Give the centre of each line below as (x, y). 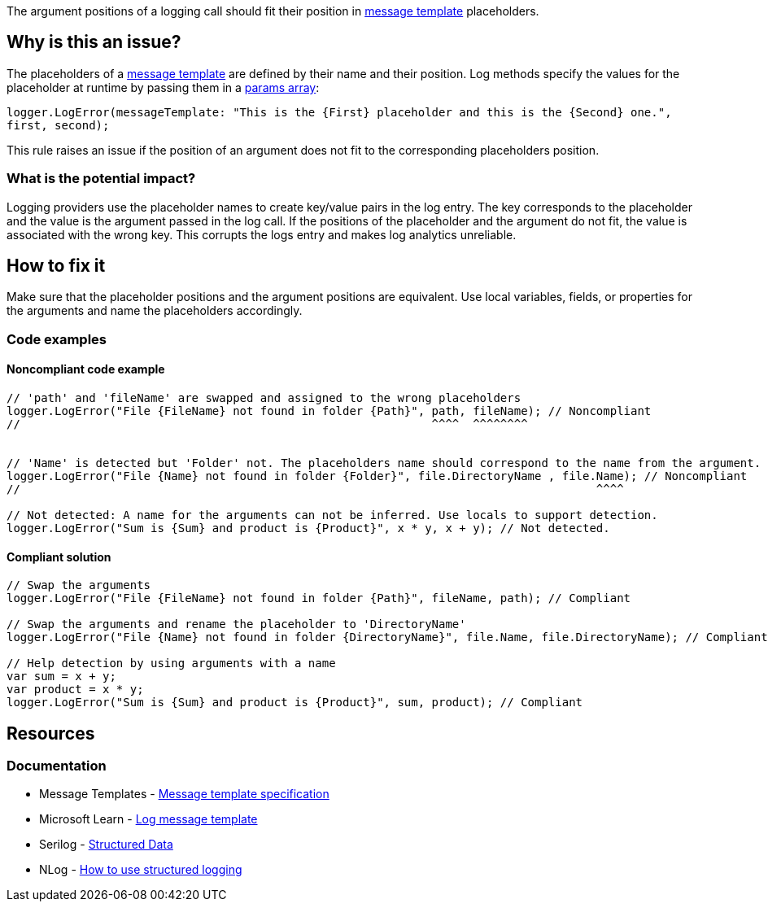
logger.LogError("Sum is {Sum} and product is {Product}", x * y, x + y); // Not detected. (308, 528)
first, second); (58, 125)
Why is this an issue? (94, 42)
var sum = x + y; (61, 677)
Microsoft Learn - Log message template (148, 819)
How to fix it (56, 266)
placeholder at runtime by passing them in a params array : (163, 87)
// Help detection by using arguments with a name (171, 664)
